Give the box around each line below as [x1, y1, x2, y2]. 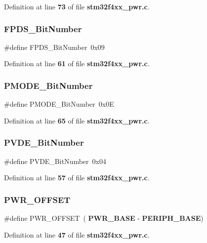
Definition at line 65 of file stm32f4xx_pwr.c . [4, 115, 150, 125]
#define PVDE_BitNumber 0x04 [4, 156, 106, 166]
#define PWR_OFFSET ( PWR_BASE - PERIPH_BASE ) [4, 213, 204, 223]
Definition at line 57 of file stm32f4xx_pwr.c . [4, 172, 150, 183]
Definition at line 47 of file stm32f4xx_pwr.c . [4, 229, 150, 240]
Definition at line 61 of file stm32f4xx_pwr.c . [4, 58, 150, 69]
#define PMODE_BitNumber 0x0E [4, 99, 114, 109]
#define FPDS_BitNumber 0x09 [4, 41, 105, 52]
